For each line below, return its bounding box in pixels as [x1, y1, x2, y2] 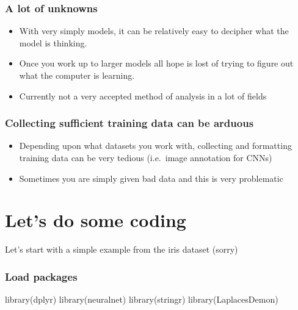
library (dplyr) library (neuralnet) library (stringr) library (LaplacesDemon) [5, 293, 278, 306]
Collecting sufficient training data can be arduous [5, 115, 254, 131]
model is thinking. [19, 36, 87, 49]
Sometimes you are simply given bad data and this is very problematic [19, 171, 283, 184]
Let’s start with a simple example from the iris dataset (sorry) [5, 243, 238, 256]
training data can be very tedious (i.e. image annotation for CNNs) [19, 151, 272, 164]
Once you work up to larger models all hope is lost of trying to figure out [19, 57, 294, 70]
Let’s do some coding [5, 207, 186, 232]
